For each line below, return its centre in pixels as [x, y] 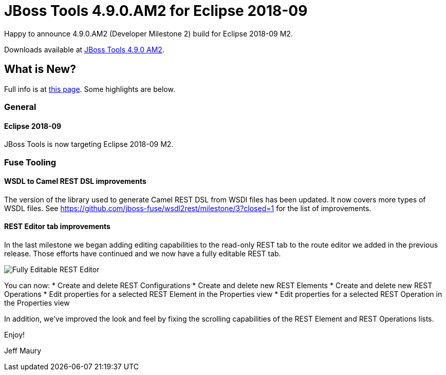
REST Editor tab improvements [57, 227]
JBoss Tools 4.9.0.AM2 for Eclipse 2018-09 [156, 11]
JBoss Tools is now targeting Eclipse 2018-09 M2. [89, 144]
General [20, 107]
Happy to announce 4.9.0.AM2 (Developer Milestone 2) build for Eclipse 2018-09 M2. [148, 33]
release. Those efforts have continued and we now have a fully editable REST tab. [143, 254]
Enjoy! [15, 335]
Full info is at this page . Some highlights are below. [90, 89]
